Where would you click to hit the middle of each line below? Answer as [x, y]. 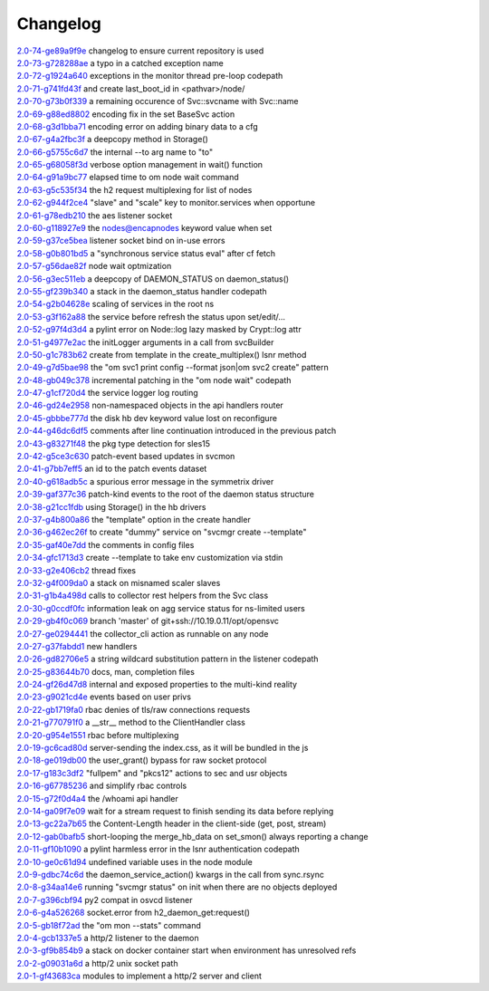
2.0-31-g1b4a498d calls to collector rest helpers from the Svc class [143, 596]
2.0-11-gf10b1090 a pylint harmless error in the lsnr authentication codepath [158, 849]
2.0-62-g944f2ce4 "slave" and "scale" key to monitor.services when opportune [166, 203]
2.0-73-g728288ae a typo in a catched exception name [120, 63]
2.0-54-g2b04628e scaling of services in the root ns [115, 304]
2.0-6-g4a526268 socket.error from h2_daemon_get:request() [134, 913]
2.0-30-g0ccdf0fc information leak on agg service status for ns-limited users [161, 608]
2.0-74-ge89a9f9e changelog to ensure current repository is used [140, 51]
